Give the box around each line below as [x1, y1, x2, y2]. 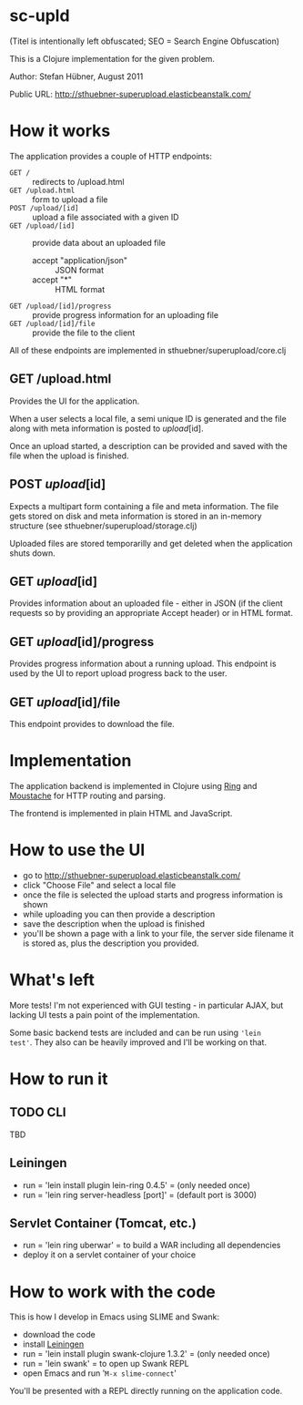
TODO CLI [9, 1104, 66, 1121]
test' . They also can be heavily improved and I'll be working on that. [9, 1036, 267, 1048]
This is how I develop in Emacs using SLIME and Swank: [9, 1311, 220, 1322]
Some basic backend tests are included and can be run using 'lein [9, 1027, 262, 1038]
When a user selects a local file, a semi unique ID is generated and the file [9, 413, 287, 424]
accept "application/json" [32, 254, 128, 265]
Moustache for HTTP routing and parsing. [9, 790, 166, 801]
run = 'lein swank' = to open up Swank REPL [22, 1359, 189, 1369]
